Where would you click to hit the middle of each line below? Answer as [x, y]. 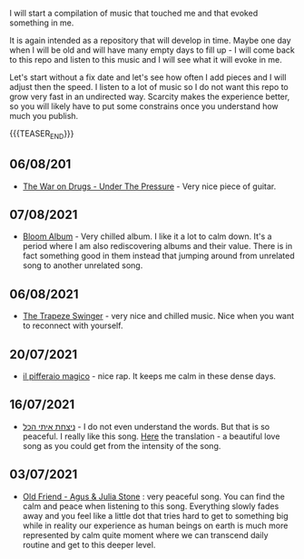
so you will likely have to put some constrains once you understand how [144, 106]
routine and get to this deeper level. [89, 544]
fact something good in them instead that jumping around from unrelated [158, 256]
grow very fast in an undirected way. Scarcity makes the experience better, [150, 96]
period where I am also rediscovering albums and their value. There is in [157, 246]
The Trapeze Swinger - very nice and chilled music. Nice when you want [158, 316]
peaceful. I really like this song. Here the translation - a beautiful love [151, 436]
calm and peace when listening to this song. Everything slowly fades [151, 506]
